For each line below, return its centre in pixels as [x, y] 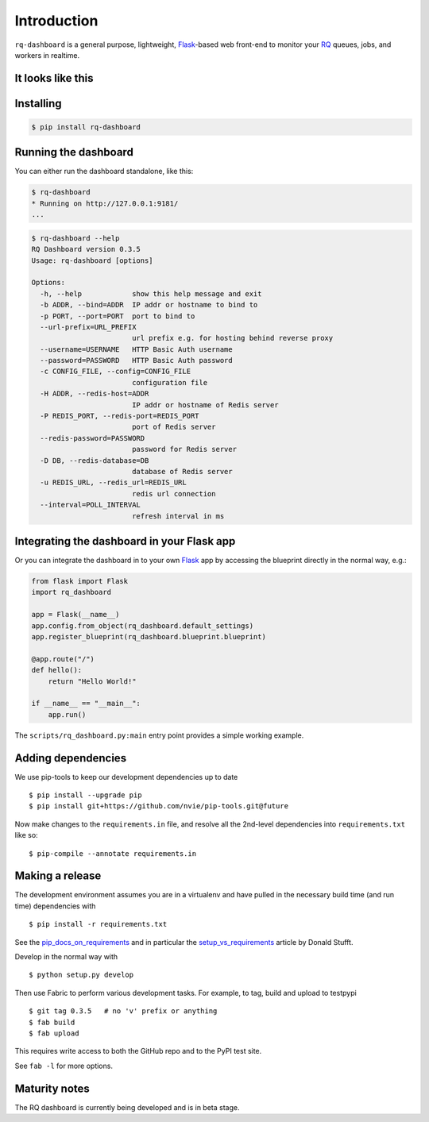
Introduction [56, 21]
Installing [39, 103]
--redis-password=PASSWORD [93, 438]
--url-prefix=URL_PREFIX [88, 327]
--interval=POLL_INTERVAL [90, 505]
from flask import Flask [80, 581]
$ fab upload [54, 1033]
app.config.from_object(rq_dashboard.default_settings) [143, 626]
